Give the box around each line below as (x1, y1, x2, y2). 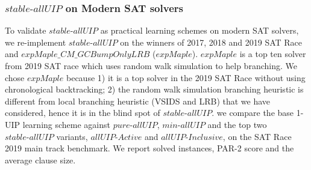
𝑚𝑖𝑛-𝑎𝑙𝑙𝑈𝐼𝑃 (162, 121, 205, 130)
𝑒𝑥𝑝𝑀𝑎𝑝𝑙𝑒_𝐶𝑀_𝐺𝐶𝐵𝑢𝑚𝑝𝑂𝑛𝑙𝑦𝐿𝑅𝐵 (21, 50, 150, 59)
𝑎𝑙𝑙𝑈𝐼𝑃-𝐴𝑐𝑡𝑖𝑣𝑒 (90, 133, 142, 142)
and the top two (207, 118, 267, 130)
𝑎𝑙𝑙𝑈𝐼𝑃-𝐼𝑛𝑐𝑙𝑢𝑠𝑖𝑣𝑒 (161, 133, 223, 142)
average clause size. (5, 153, 76, 166)
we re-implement (5, 35, 66, 48)
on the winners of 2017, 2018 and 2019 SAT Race (120, 35, 303, 48)
